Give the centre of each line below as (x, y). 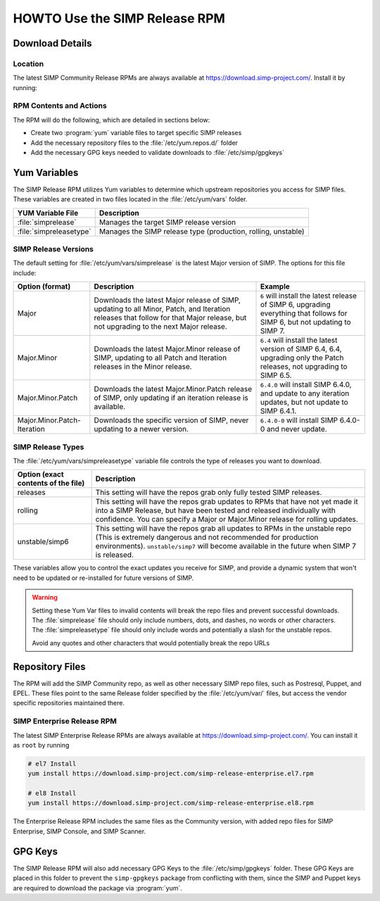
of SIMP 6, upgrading (295, 305)
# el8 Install (52, 793)
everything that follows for (304, 313)
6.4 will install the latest (299, 340)
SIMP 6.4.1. (278, 411)
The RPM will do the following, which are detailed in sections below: (112, 120)
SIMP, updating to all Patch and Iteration (160, 358)
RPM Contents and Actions (60, 106)
